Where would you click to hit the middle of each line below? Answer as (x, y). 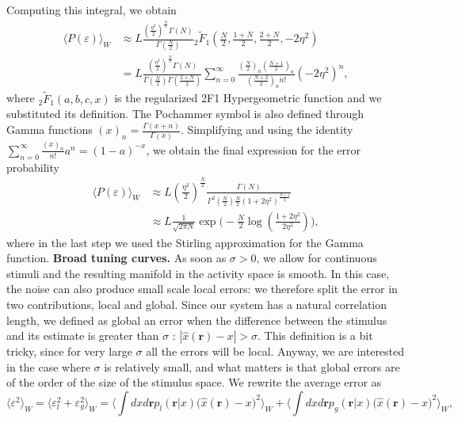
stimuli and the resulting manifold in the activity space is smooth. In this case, (198, 273)
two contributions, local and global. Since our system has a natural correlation (197, 304)
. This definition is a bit (315, 335)
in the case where (48, 366)
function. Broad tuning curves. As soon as (116, 258)
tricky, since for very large (69, 351)
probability (33, 167)
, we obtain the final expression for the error (254, 149)
